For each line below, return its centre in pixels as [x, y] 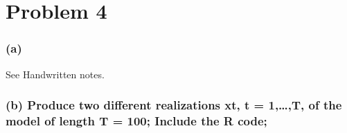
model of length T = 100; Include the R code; [136, 121]
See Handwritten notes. [55, 74]
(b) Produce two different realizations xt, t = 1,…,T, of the [174, 105]
